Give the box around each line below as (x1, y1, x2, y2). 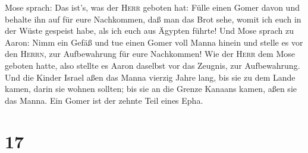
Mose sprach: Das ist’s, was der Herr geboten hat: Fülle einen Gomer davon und (5, 1, 300, 13)
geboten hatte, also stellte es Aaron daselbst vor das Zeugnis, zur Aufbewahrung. (5, 59, 300, 71)
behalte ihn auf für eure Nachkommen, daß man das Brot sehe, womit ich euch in (5, 12, 301, 25)
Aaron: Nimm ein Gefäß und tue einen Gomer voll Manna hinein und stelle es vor (5, 36, 303, 48)
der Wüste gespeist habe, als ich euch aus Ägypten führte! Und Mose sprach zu (5, 24, 294, 37)
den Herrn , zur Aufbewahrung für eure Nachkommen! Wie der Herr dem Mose (5, 47, 295, 60)
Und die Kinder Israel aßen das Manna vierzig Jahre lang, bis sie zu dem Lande (5, 71, 296, 83)
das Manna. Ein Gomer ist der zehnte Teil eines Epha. (5, 94, 203, 106)
